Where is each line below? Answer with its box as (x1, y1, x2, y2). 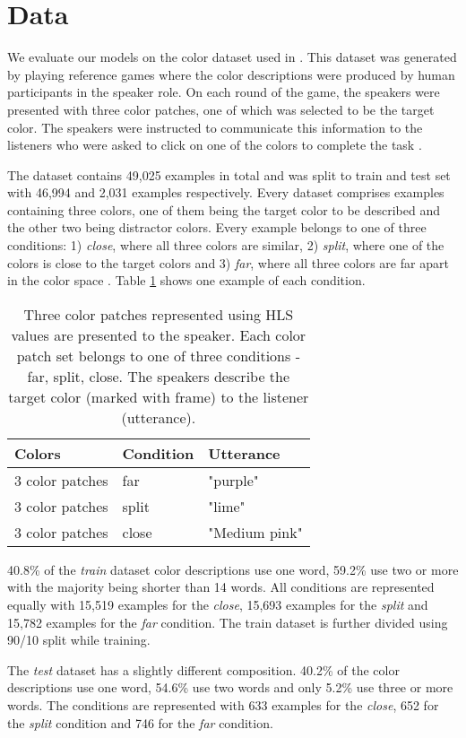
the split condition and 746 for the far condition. (7, 713, 273, 732)
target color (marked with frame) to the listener (8, 386, 309, 407)
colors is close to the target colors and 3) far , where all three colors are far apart (7, 253, 449, 272)
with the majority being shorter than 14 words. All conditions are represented (7, 577, 435, 596)
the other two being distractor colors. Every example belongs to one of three (7, 218, 427, 237)
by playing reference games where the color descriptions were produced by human (7, 65, 455, 83)
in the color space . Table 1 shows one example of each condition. (7, 271, 366, 290)
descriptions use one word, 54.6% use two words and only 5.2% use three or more (7, 678, 453, 697)
